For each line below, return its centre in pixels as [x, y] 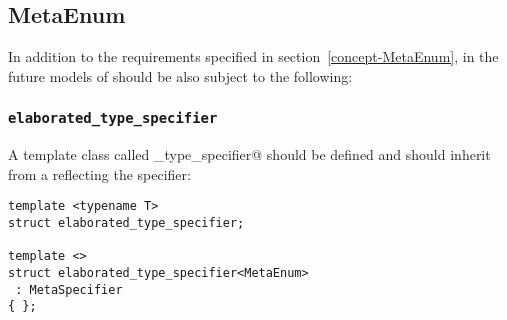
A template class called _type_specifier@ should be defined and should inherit [249, 154]
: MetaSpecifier [69, 289]
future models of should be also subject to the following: [180, 75]
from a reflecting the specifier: [99, 173]
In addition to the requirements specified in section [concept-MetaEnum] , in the [253, 56]
